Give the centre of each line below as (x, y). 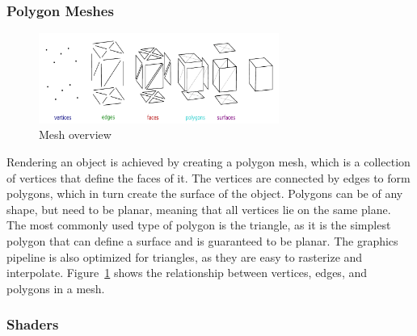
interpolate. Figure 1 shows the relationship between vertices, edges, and (187, 273)
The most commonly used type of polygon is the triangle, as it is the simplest (199, 225)
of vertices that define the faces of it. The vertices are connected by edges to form (208, 177)
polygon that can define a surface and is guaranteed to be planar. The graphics (202, 240)
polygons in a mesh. (56, 288)
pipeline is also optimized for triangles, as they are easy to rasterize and (185, 256)
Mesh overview (75, 134)
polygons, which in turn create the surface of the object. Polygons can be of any (205, 193)
